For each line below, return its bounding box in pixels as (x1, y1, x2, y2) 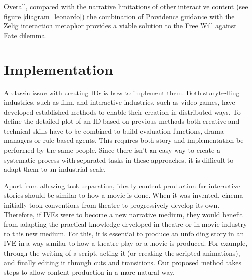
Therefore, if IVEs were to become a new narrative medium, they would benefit (4, 209, 243, 219)
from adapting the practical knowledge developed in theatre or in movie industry (4, 219, 247, 229)
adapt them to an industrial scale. (4, 164, 106, 174)
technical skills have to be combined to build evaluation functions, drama (4, 125, 224, 136)
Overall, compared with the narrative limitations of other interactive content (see (4, 1, 248, 11)
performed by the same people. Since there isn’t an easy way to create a (4, 145, 220, 155)
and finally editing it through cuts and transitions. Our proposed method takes (4, 257, 242, 267)
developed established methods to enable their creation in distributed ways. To (4, 106, 241, 117)
